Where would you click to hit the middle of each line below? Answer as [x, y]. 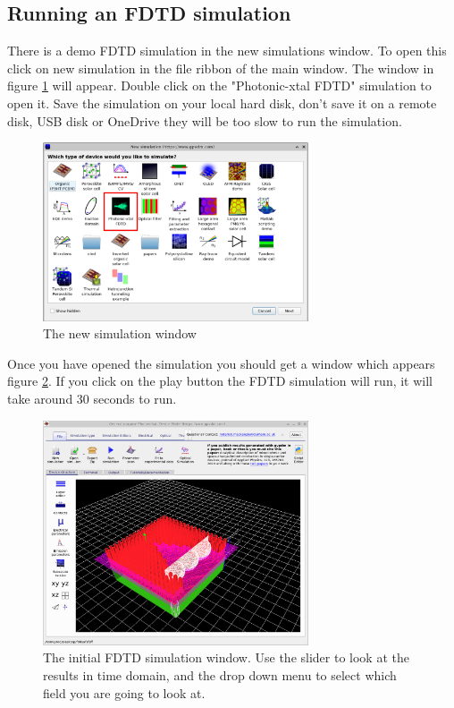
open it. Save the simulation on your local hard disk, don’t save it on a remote [222, 102]
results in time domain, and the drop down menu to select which [220, 675]
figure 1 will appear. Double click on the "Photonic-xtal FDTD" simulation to [219, 85]
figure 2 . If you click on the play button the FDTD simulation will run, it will [220, 381]
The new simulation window [120, 333]
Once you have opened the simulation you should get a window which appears [221, 363]
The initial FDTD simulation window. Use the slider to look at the [226, 657]
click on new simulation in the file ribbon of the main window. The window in [221, 68]
